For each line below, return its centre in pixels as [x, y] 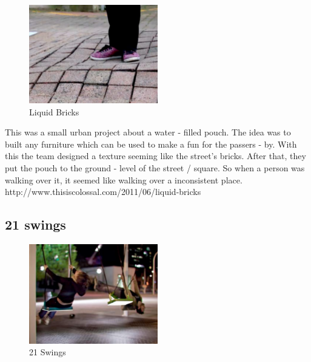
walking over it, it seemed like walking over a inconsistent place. [124, 179]
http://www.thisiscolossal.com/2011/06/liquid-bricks [103, 192]
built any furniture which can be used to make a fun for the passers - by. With [151, 144]
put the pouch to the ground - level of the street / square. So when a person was [155, 167]
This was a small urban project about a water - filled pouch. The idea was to [148, 132]
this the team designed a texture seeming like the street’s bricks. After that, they [155, 156]
